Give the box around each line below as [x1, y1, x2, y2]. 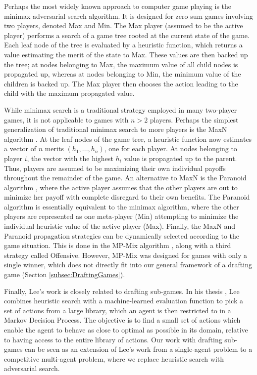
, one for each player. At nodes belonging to [104, 143, 237, 154]
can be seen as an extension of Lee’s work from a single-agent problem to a [25, 344, 253, 354]
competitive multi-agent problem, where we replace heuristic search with [4, 353, 224, 364]
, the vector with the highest [27, 153, 113, 163]
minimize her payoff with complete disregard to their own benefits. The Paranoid [4, 192, 250, 202]
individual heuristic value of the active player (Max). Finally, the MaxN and [4, 221, 236, 231]
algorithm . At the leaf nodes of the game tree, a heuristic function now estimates [4, 133, 252, 144]
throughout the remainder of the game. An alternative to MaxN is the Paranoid [4, 172, 247, 183]
